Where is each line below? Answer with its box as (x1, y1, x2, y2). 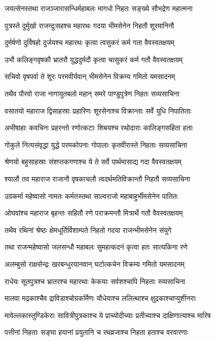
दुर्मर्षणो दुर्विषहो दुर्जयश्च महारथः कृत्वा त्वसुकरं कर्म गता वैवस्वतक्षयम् (5, 37, 174, 48)
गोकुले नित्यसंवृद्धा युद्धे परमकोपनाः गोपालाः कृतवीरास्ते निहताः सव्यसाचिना (5, 139, 187, 150)
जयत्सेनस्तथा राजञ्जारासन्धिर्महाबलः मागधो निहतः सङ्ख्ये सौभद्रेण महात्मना (5, 3, 193, 13)
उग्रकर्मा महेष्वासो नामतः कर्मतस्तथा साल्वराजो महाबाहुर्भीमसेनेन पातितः (5, 190, 178, 201)
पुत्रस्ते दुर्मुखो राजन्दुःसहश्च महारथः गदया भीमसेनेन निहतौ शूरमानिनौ (5, 20, 174, 30)
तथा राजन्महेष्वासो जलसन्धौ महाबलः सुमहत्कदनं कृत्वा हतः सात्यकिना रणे (5, 242, 188, 252)
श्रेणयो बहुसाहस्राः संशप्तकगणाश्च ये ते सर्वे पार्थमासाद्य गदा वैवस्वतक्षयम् (5, 156, 182, 167)
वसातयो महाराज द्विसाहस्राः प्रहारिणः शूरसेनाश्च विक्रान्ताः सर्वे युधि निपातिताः (5, 105, 192, 116)
